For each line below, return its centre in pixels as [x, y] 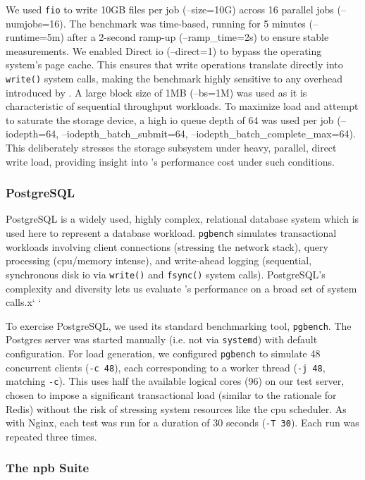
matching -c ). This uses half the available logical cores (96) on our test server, [175, 381]
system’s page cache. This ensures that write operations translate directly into [174, 64]
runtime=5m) [35, 37]
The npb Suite [48, 468]
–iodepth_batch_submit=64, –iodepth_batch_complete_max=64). [209, 134]
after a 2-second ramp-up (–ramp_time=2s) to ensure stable [198, 37]
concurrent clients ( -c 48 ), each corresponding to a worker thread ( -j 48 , [166, 367]
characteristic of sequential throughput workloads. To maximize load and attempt [182, 106]
